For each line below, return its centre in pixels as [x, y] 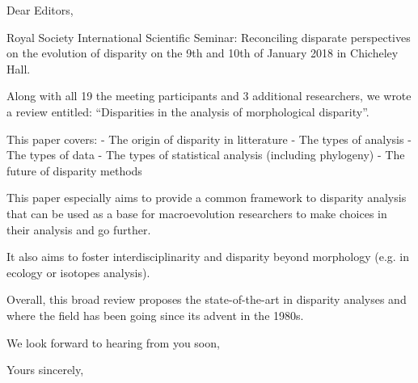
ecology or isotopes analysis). [78, 272]
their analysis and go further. [79, 229]
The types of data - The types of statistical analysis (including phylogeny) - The [206, 155]
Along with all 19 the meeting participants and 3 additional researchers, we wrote [209, 96]
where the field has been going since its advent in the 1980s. [155, 315]
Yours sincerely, [45, 370]
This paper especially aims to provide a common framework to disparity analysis [207, 198]
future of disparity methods [74, 170]
